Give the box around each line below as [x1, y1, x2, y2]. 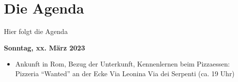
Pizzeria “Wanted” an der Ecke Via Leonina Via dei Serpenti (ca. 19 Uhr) [15, 68, 235, 78]
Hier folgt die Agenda [4, 26, 68, 36]
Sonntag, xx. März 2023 [4, 42, 85, 52]
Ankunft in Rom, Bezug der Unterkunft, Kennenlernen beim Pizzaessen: [15, 59, 230, 69]
